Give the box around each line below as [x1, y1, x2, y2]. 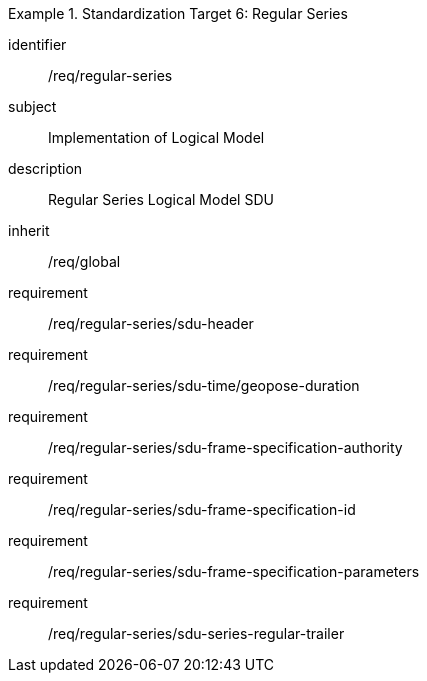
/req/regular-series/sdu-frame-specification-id [48, 501, 356, 518]
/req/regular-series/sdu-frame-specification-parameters [48, 563, 420, 580]
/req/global [48, 253, 121, 270]
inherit [8, 222, 50, 239]
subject [8, 98, 57, 115]
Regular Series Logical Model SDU [48, 191, 274, 208]
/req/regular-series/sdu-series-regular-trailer [48, 625, 345, 642]
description [8, 160, 83, 177]
